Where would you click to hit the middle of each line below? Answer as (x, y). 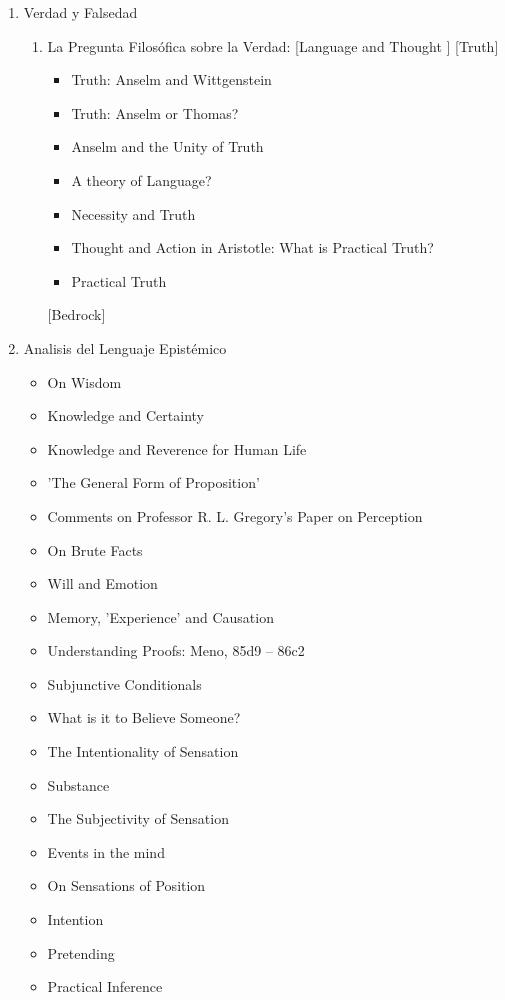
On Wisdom (84, 381)
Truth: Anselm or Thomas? (155, 112)
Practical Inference (105, 986)
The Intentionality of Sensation (143, 751)
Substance (78, 784)
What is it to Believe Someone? (144, 717)
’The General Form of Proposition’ (153, 482)
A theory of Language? (141, 179)
